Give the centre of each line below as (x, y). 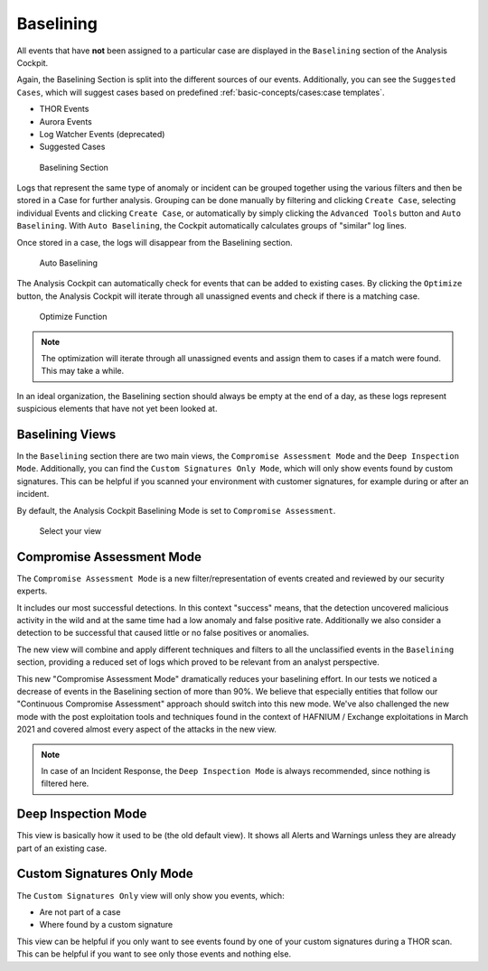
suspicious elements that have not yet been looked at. (117, 409)
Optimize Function (73, 317)
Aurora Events (66, 121)
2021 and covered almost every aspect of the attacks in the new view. (147, 729)
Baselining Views (66, 434)
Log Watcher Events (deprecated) (102, 134)
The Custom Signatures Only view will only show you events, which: (150, 895)
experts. (32, 591)
